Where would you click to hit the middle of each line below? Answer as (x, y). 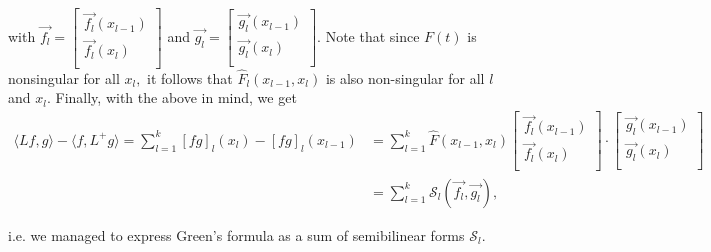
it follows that (190, 77)
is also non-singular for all (405, 77)
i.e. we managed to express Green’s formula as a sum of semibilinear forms (236, 234)
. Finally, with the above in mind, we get (171, 97)
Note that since (372, 35)
